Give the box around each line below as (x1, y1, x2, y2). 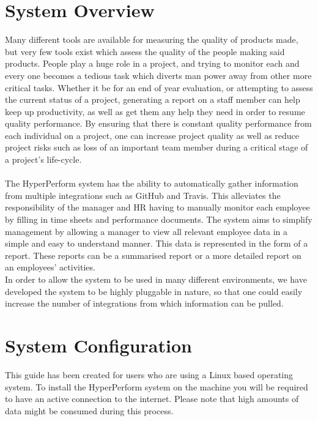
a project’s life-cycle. (5, 153, 82, 166)
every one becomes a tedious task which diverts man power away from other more (5, 69, 312, 81)
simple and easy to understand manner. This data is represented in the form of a (5, 237, 308, 250)
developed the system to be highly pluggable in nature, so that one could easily (5, 285, 303, 297)
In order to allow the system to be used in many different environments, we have (5, 273, 307, 285)
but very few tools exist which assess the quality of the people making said (5, 45, 285, 58)
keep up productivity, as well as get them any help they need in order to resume (5, 105, 305, 117)
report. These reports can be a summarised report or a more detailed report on (5, 248, 301, 261)
